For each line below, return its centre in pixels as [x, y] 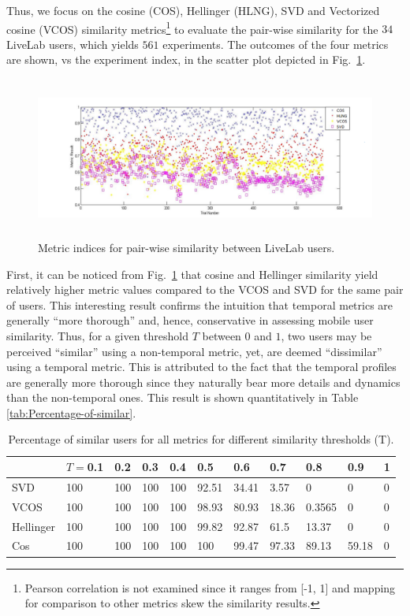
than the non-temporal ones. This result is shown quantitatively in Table [183, 397]
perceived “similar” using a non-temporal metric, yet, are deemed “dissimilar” [194, 351]
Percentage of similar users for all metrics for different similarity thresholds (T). [201, 439]
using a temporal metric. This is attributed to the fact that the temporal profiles [201, 367]
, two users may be [326, 335]
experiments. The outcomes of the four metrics [276, 44]
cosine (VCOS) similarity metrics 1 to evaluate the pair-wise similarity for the [192, 28]
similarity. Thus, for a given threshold [97, 335]
